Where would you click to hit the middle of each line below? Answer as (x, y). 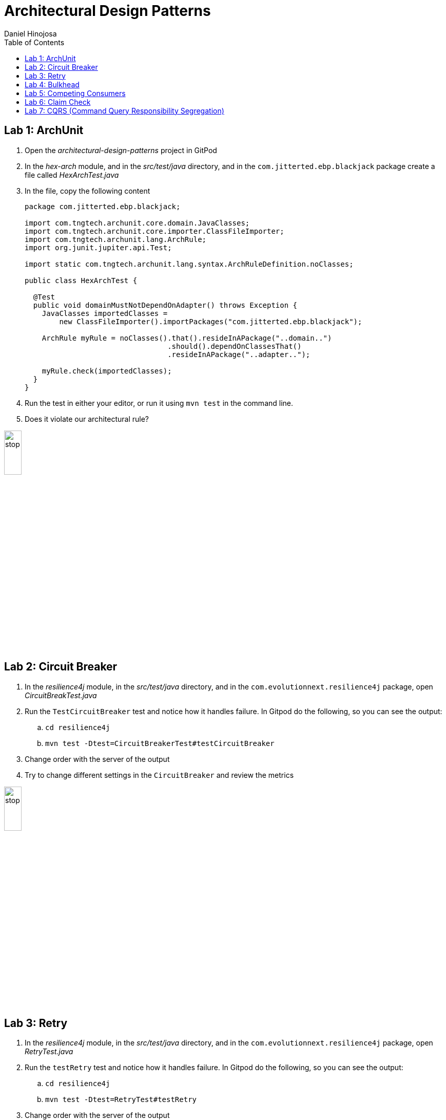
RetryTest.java (49, 1052)
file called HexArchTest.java (72, 175)
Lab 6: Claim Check (58, 102)
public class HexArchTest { (81, 280)
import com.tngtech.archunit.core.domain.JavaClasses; (137, 223)
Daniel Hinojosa (31, 33)
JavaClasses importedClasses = (105, 313)
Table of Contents (34, 42)
